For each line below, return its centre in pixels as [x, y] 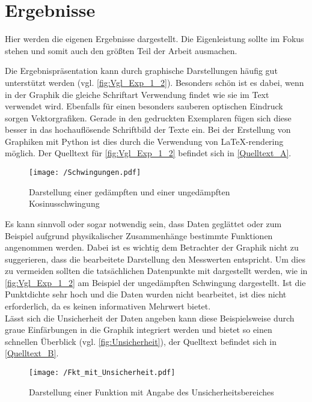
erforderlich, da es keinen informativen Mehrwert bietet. [108, 306]
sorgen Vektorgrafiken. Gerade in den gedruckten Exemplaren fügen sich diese [148, 117]
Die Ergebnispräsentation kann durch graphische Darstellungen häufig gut [141, 71]
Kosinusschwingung [64, 203]
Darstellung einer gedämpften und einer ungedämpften [130, 191]
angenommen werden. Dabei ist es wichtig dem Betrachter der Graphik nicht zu [152, 247]
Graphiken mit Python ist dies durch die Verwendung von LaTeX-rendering [144, 141]
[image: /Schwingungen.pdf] [85, 173]
